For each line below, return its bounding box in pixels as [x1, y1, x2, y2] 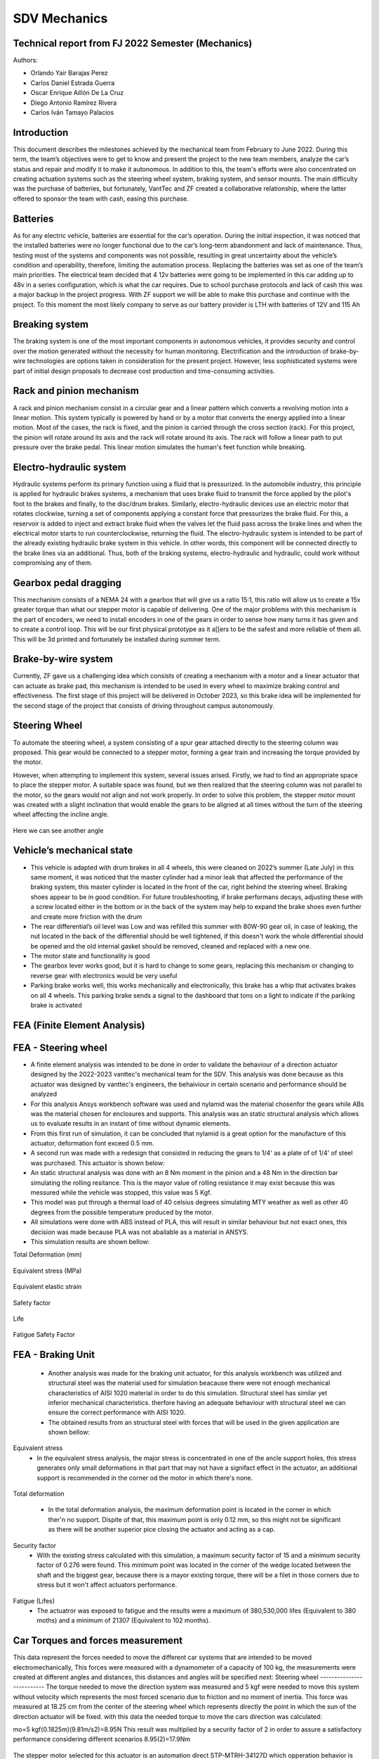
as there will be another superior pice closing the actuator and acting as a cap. [48, 1525, 276, 1534]
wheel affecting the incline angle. [13, 810, 109, 819]
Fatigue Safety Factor [13, 1331, 76, 1339]
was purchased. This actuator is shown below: [30, 1158, 165, 1167]
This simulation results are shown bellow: [30, 1238, 150, 1245]
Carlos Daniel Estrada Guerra [30, 78, 115, 87]
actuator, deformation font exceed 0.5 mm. [30, 1139, 154, 1148]
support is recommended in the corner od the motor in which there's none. [36, 1473, 253, 1482]
